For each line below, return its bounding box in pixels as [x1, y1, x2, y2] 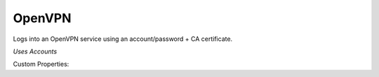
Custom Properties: [13, 60, 69, 69]
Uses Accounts [13, 47, 58, 55]
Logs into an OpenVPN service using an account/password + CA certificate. [13, 35, 233, 43]
